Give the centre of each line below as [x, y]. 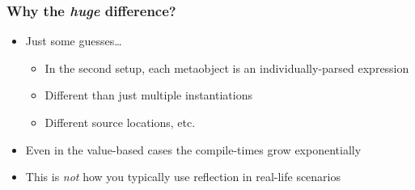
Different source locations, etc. [120, 122]
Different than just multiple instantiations [148, 95]
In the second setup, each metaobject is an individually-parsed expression [227, 68]
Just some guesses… [74, 41]
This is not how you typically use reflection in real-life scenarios [183, 177]
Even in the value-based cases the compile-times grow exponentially [193, 149]
